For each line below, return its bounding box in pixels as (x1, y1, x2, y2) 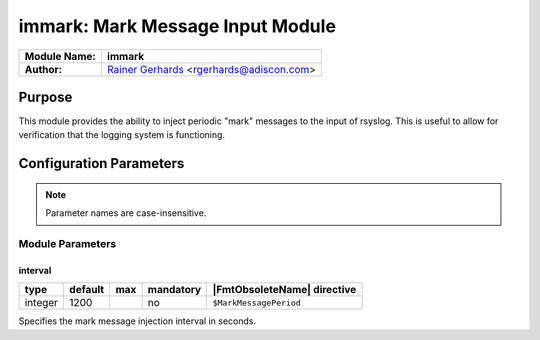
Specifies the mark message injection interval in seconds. (18, 315, 257, 327)
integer (24, 296, 59, 310)
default (69, 283, 105, 297)
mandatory (147, 283, 202, 297)
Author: (24, 62, 63, 76)
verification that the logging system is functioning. (18, 129, 225, 141)
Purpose (18, 88, 73, 105)
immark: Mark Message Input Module (18, 15, 337, 37)
